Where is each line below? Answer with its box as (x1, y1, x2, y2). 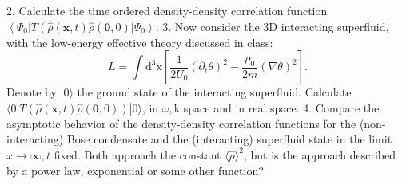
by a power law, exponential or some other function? (6, 162, 264, 178)
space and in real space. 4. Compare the (183, 99, 380, 115)
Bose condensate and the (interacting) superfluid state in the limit (66, 131, 392, 147)
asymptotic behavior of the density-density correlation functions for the (6, 115, 356, 131)
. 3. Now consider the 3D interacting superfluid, (155, 18, 389, 34)
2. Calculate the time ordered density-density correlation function (6, 2, 328, 18)
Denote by (6, 84, 57, 100)
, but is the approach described (243, 146, 396, 162)
